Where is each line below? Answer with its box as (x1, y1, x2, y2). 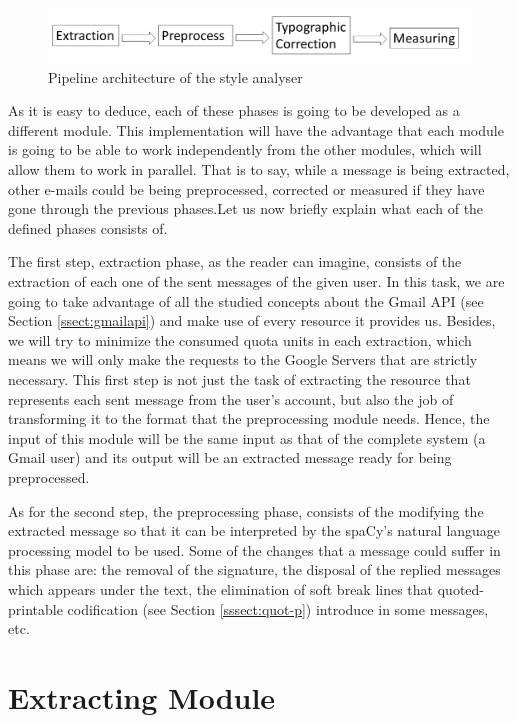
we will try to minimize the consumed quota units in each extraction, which (8, 329, 472, 350)
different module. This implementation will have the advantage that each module (8, 119, 504, 140)
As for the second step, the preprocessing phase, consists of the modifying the (8, 500, 484, 521)
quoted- (437, 578, 484, 599)
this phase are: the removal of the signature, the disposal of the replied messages (8, 559, 501, 580)
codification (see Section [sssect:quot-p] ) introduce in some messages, (67, 598, 489, 619)
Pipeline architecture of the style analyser (48, 66, 303, 87)
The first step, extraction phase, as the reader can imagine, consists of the (8, 251, 462, 272)
